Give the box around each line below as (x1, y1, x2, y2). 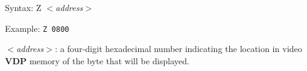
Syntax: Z (5, 1, 42, 13)
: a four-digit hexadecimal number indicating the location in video (54, 42, 303, 55)
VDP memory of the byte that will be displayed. (5, 54, 190, 67)
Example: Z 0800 (5, 21, 69, 34)
